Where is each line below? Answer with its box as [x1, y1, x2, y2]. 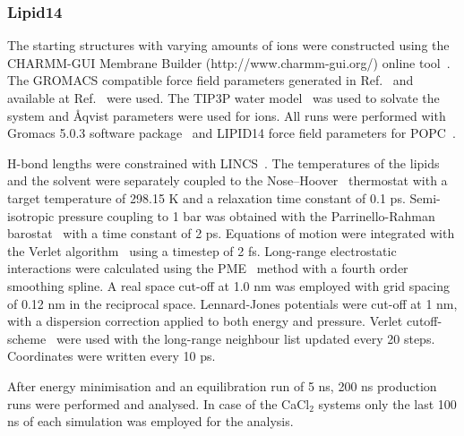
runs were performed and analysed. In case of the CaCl [7, 394, 310, 413]
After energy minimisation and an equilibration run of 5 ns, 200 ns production [7, 376, 437, 395]
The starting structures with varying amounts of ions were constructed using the [7, 36, 450, 55]
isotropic [7, 206, 55, 225]
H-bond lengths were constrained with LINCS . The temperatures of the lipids [7, 153, 440, 172]
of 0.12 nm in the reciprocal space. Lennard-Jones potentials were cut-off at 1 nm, [7, 294, 458, 312]
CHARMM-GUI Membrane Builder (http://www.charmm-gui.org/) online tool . [7, 53, 451, 72]
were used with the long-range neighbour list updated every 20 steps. [56, 329, 435, 347]
